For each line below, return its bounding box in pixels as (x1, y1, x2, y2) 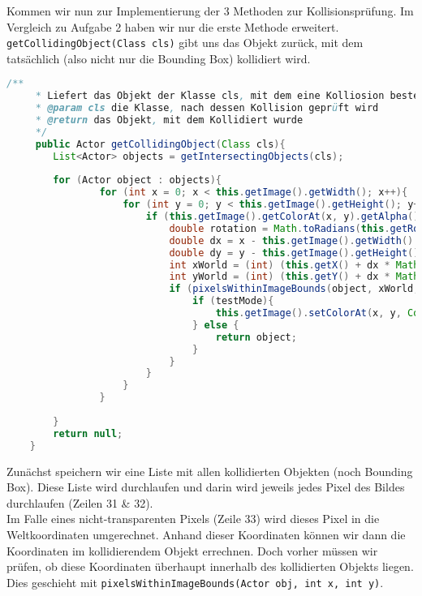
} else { (192, 319, 239, 331)
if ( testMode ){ (192, 295, 274, 307)
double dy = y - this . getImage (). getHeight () (169, 247, 420, 259)
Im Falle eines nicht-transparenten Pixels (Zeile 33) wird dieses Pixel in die (6, 510, 380, 527)
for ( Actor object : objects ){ (53, 174, 222, 187)
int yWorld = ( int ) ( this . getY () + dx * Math (169, 271, 420, 283)
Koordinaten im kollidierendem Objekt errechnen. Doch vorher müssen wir (6, 542, 378, 559)
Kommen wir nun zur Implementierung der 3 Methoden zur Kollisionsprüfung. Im (6, 2, 414, 19)
